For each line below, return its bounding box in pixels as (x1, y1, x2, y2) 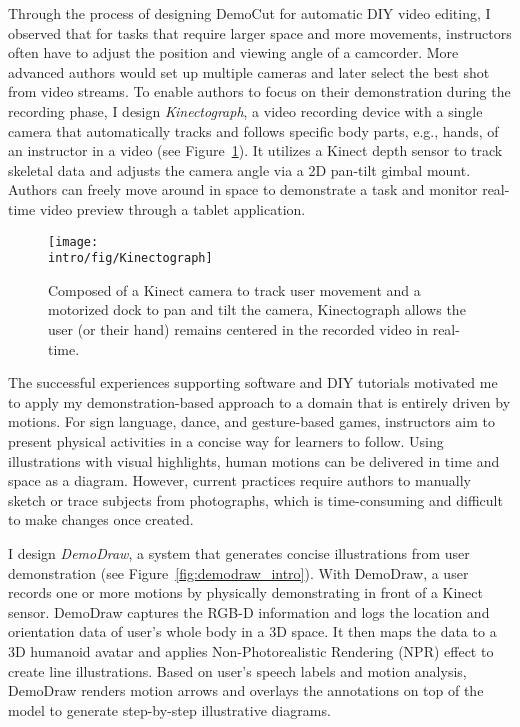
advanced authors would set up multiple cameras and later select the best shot (8, 61, 490, 82)
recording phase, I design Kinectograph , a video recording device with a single (8, 100, 483, 121)
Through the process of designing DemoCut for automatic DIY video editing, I (8, 3, 491, 23)
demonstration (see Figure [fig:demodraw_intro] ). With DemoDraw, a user (8, 562, 469, 583)
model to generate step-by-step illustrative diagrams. (8, 699, 331, 720)
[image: (48, 234, 99, 249)
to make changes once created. (8, 509, 194, 530)
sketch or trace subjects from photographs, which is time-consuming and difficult (8, 489, 503, 510)
